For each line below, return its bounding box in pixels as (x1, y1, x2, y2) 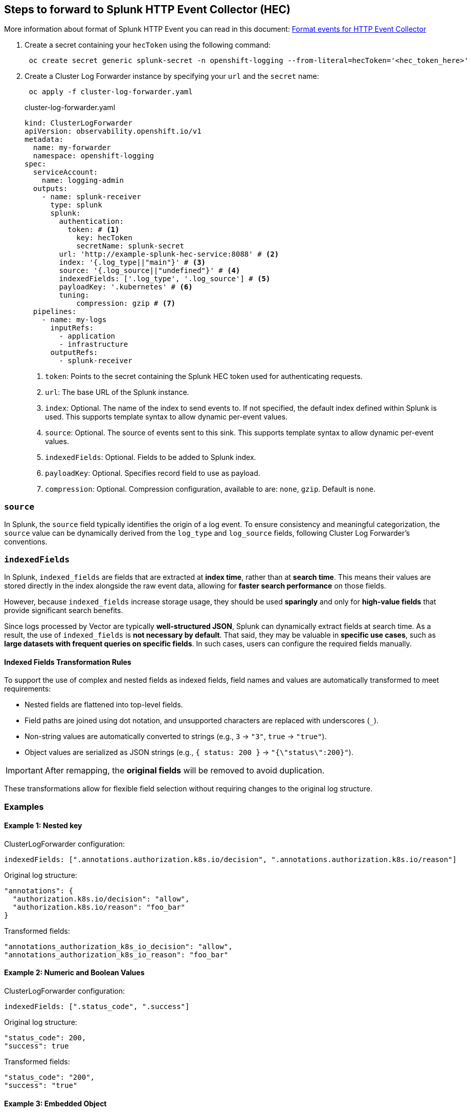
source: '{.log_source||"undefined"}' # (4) (59, 266, 240, 275)
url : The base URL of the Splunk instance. (45, 388, 189, 397)
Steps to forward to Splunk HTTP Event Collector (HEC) (4, 3, 291, 16)
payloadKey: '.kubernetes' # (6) (59, 283, 193, 291)
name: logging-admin (41, 176, 124, 185)
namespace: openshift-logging (33, 152, 154, 160)
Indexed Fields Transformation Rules (4, 657, 131, 666)
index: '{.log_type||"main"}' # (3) (59, 258, 206, 267)
